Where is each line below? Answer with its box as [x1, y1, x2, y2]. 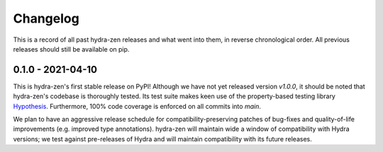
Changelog [13, 11, 79, 26]
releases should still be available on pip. [13, 45, 130, 53]
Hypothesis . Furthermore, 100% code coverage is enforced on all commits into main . [13, 102, 262, 110]
